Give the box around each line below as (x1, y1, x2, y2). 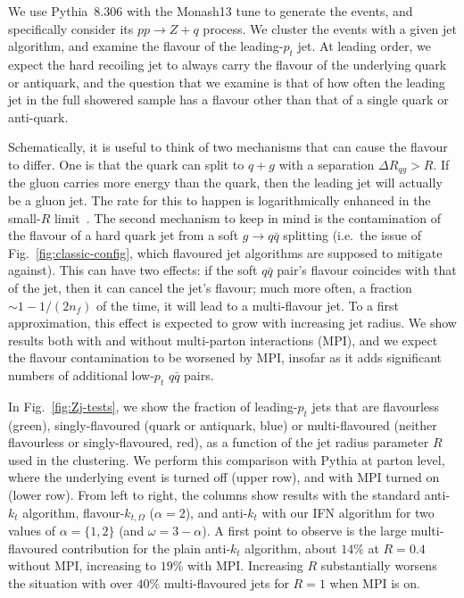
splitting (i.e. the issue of (283, 226, 421, 245)
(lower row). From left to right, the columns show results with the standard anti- (8, 485, 451, 503)
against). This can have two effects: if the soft (8, 261, 258, 279)
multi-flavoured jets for (163, 573, 289, 592)
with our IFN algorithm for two (261, 502, 435, 521)
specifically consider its (8, 19, 134, 37)
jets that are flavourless (311, 396, 440, 415)
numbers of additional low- (8, 365, 154, 384)
